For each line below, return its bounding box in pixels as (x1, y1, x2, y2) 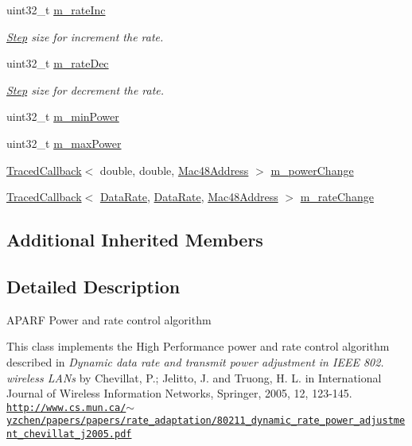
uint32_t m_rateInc (6, 2, 106, 17)
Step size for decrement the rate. (6, 81, 165, 98)
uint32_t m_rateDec (6, 55, 109, 72)
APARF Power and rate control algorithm (6, 311, 212, 328)
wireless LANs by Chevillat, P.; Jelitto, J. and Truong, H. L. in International (6, 369, 382, 386)
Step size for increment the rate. (6, 28, 164, 45)
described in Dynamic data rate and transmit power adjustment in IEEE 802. (6, 353, 384, 370)
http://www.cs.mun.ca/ (6, 401, 126, 413)
